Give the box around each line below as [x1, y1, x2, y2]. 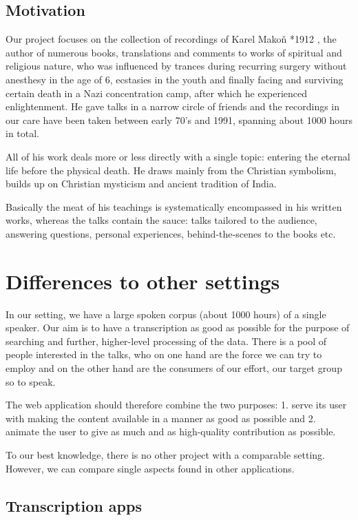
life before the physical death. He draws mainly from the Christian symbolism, [6, 163, 337, 177]
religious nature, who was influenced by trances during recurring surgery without [6, 59, 347, 73]
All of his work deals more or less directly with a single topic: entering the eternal [6, 149, 350, 163]
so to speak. [6, 374, 56, 388]
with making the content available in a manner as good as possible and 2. [6, 410, 316, 425]
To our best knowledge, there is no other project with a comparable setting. [6, 447, 325, 461]
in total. [6, 126, 40, 141]
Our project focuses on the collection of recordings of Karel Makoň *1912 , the [6, 32, 337, 46]
